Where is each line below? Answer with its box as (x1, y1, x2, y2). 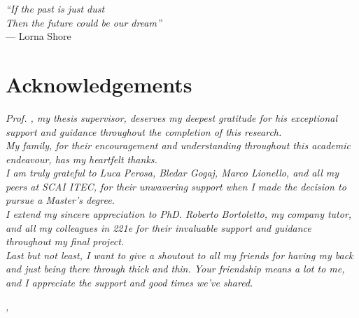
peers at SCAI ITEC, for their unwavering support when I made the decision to (6, 179, 346, 193)
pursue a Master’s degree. (6, 193, 115, 207)
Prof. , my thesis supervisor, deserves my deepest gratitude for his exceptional (6, 110, 338, 125)
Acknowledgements (6, 69, 192, 98)
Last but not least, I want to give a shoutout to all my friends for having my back (6, 247, 353, 262)
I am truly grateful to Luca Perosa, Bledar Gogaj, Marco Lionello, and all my (6, 165, 339, 180)
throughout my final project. (6, 234, 125, 249)
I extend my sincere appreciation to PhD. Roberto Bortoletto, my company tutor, (6, 207, 352, 221)
